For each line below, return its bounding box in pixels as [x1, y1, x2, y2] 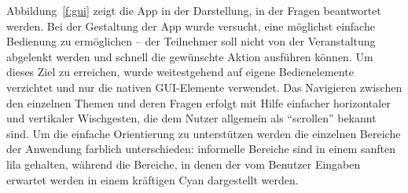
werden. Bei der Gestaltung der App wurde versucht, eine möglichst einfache [6, 17, 375, 34]
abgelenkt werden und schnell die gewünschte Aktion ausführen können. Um [6, 48, 373, 64]
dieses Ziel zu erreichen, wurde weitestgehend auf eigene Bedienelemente [6, 64, 354, 80]
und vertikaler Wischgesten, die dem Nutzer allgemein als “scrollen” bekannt [6, 110, 377, 126]
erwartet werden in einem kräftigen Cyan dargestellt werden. [6, 171, 299, 188]
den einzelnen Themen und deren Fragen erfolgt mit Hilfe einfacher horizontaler [6, 94, 391, 111]
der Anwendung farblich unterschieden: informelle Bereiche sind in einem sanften [6, 140, 395, 157]
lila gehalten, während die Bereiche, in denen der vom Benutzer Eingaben [6, 155, 361, 172]
